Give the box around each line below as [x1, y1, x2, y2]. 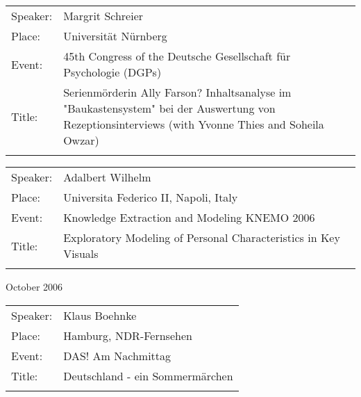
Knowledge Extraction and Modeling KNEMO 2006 [63, 209, 315, 225]
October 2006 [6, 279, 63, 293]
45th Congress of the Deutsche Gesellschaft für [63, 48, 291, 64]
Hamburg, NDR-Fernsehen [63, 327, 192, 343]
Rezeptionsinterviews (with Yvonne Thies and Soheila [63, 116, 324, 132]
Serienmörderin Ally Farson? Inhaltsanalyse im [63, 84, 292, 100]
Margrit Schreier [63, 8, 144, 24]
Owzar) [63, 132, 99, 148]
